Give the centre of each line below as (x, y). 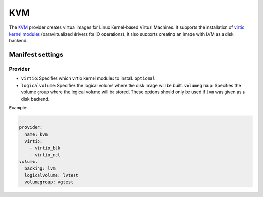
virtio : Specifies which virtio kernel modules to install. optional (88, 78)
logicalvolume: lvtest (52, 175)
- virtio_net (45, 155)
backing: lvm (40, 168)
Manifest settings (36, 55)
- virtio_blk (45, 148)
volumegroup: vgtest (49, 182)
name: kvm (36, 134)
